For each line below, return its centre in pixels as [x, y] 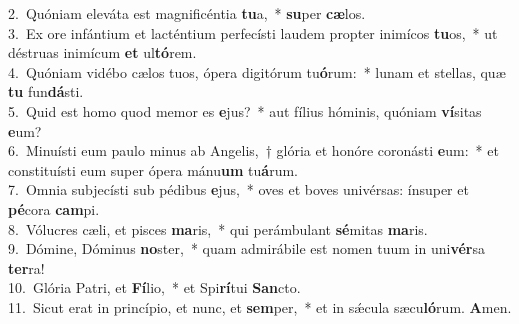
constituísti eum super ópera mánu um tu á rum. [153, 169]
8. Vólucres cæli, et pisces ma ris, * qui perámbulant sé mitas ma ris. [218, 228]
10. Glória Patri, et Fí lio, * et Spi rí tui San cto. [154, 287]
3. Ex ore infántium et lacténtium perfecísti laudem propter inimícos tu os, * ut [253, 32]
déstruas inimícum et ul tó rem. [102, 52]
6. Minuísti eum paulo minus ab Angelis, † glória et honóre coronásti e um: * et [253, 150]
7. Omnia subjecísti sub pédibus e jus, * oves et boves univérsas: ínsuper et [238, 189]
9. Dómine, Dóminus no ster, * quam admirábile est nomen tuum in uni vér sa [247, 248]
